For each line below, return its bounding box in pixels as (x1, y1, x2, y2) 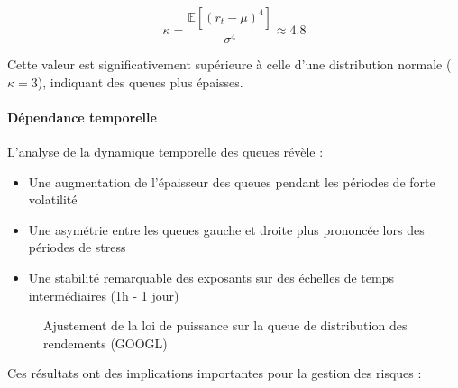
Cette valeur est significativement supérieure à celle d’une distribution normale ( (7, 55, 452, 74)
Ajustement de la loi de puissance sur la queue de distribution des (43, 316, 408, 335)
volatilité (28, 190, 78, 209)
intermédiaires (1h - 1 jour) (28, 285, 179, 304)
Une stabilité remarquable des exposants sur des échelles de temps (28, 267, 394, 286)
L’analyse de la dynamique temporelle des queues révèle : (7, 142, 324, 161)
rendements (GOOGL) (43, 333, 168, 352)
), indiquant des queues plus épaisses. (37, 72, 243, 91)
